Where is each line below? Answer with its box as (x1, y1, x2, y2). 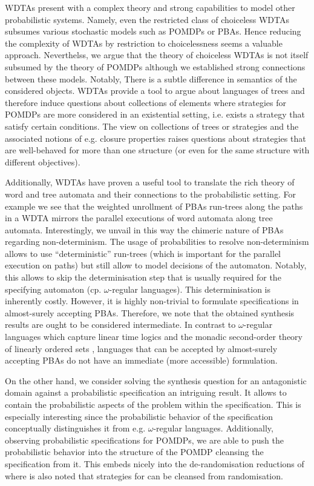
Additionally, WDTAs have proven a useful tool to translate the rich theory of (5, 176, 295, 188)
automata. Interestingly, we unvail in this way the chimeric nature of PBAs (5, 223, 284, 236)
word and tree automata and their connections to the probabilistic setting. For (5, 187, 296, 200)
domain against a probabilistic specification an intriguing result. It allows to (5, 386, 287, 399)
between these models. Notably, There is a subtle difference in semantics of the (5, 72, 297, 85)
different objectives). (5, 155, 80, 168)
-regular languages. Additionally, (153, 422, 273, 434)
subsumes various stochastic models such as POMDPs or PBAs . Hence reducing (5, 25, 301, 38)
